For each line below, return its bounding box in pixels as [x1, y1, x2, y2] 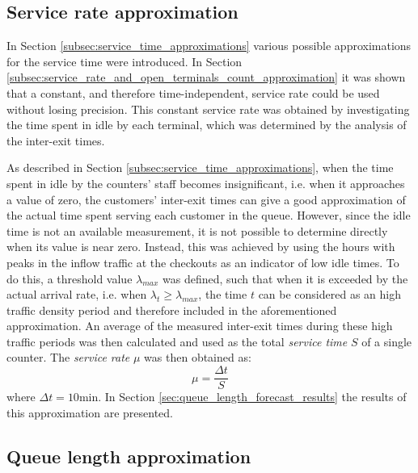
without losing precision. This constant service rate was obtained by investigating [6, 100, 410, 117]
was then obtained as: [144, 349, 251, 366]
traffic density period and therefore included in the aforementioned [6, 301, 337, 318]
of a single [361, 333, 412, 350]
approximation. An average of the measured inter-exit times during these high [6, 317, 393, 334]
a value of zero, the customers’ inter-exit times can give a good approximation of [6, 190, 406, 207]
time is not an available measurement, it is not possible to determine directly [6, 222, 388, 239]
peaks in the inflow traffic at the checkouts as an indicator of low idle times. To [6, 253, 399, 270]
